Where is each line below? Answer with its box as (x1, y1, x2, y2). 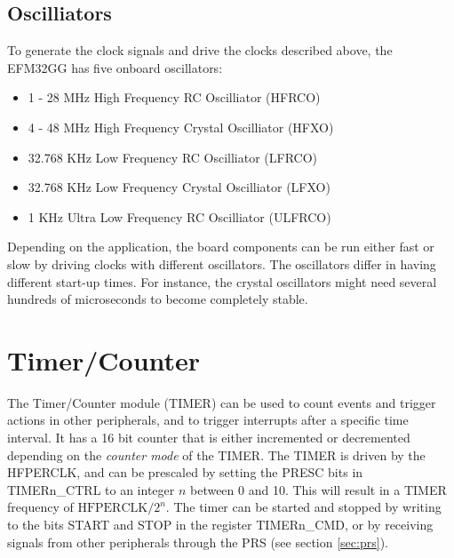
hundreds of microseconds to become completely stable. (7, 290, 308, 308)
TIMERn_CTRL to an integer (7, 480, 175, 498)
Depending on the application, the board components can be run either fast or (7, 237, 434, 256)
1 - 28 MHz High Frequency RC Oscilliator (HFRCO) (28, 88, 321, 107)
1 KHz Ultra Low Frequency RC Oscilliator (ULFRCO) (28, 207, 331, 226)
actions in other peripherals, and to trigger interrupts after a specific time (7, 411, 409, 429)
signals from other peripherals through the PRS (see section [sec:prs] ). (7, 532, 388, 551)
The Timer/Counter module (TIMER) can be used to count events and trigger (7, 393, 436, 411)
